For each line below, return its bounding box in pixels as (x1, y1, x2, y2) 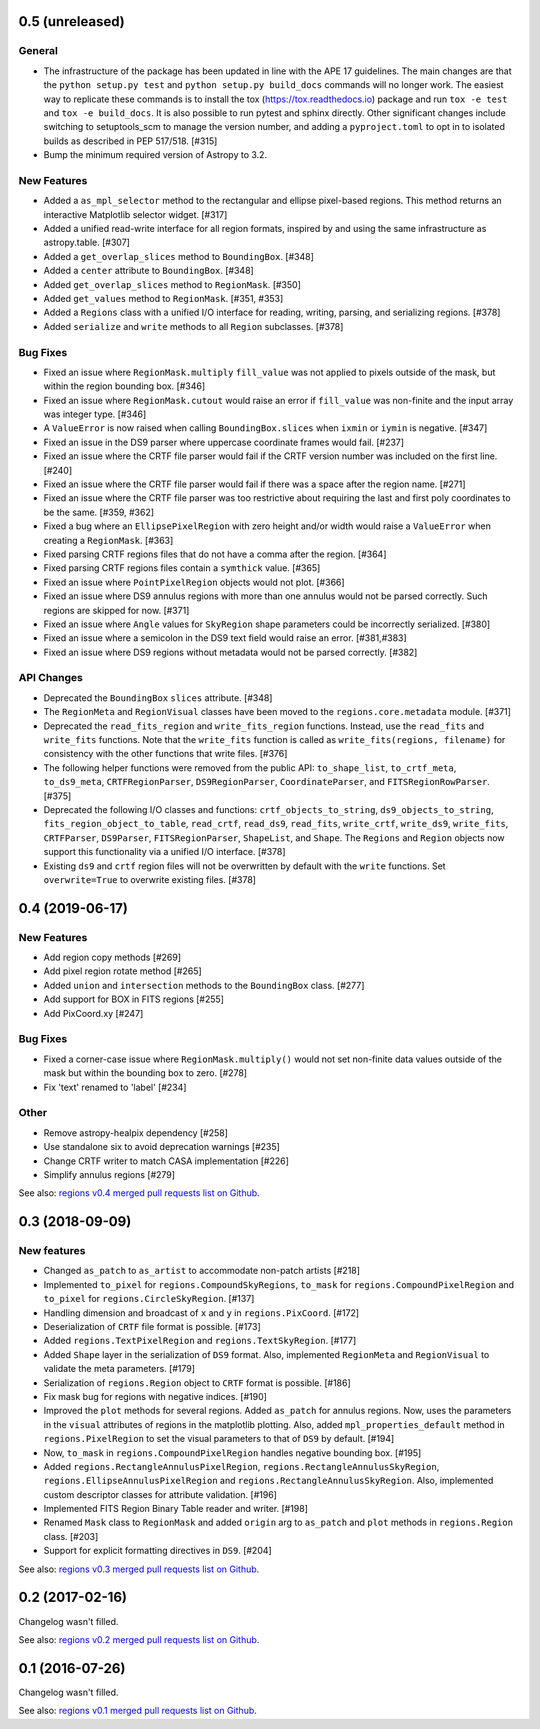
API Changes (18, 671, 84, 685)
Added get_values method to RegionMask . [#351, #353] (43, 292, 284, 304)
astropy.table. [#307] (43, 236, 130, 249)
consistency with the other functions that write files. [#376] (43, 748, 288, 760)
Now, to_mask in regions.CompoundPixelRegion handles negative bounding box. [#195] (43, 1446, 422, 1459)
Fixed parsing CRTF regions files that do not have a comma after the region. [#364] (43, 548, 387, 560)
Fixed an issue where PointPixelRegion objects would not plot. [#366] (43, 576, 345, 588)
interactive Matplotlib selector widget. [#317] (43, 208, 228, 220)
